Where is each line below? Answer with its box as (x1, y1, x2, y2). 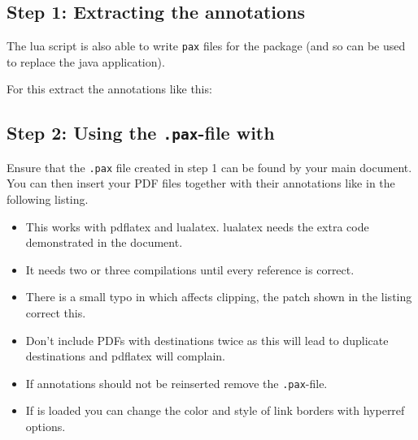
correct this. (25, 304, 86, 321)
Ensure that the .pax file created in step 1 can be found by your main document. (7, 158, 412, 175)
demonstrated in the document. (25, 234, 183, 251)
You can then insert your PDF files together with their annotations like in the (7, 175, 395, 192)
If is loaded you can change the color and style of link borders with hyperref (25, 402, 405, 419)
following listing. (7, 191, 89, 208)
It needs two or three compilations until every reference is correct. (25, 261, 355, 278)
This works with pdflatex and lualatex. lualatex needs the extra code (25, 218, 369, 235)
